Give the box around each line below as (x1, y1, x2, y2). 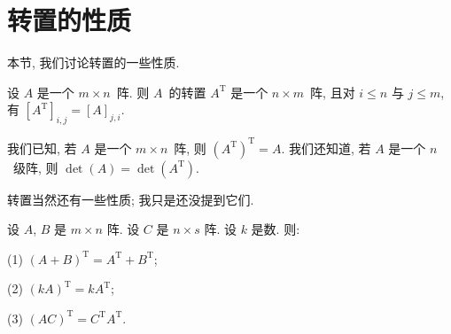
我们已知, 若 (7, 138, 77, 157)
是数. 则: (251, 220, 300, 238)
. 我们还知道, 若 (281, 138, 371, 157)
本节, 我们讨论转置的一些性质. (7, 53, 180, 72)
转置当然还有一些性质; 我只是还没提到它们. (7, 190, 254, 208)
